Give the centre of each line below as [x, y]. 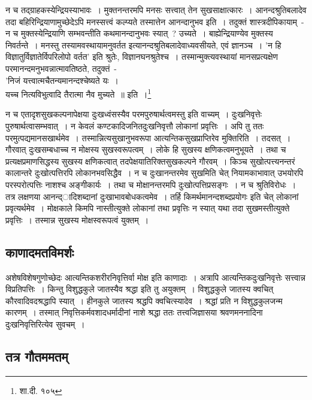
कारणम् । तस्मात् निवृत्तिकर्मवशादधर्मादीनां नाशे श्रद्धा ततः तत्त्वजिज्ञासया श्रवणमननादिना [134, 312]
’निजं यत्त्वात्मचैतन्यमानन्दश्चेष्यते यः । [62, 80]
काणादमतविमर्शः [40, 252]
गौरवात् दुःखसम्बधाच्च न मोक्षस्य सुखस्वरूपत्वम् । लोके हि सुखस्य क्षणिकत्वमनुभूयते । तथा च [146, 149]
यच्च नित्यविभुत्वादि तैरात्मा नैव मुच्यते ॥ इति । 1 [78, 93]
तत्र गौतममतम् [37, 356]
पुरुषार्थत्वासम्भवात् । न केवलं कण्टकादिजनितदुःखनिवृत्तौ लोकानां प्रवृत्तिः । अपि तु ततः [135, 126]
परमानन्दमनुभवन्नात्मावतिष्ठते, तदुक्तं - [61, 68]
